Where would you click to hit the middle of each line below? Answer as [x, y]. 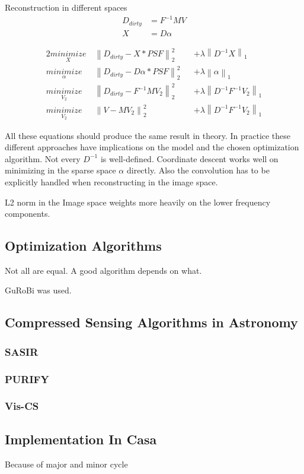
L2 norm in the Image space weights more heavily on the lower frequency [138, 202]
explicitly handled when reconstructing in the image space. [111, 181]
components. [28, 214]
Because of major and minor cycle [66, 464]
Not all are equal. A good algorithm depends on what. [103, 270]
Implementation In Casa [81, 439]
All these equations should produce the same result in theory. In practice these [148, 135]
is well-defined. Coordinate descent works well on [189, 158]
